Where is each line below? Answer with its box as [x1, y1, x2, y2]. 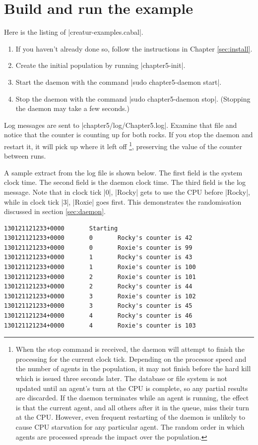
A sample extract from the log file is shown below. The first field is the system [4, 167, 243, 177]
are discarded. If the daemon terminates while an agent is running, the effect [15, 392, 249, 403]
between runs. [4, 151, 46, 161]
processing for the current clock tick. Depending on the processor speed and [15, 353, 247, 364]
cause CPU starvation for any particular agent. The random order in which [15, 421, 245, 432]
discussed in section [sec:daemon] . [4, 206, 106, 217]
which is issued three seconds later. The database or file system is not [15, 373, 227, 383]
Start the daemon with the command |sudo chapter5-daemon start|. [15, 76, 222, 87]
